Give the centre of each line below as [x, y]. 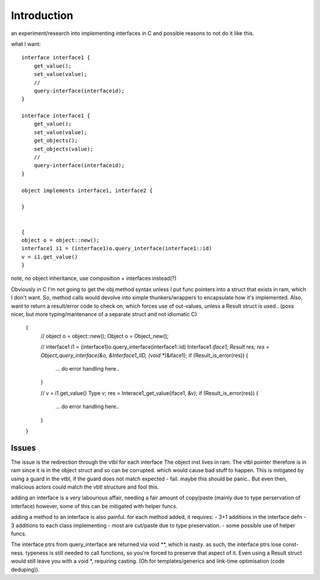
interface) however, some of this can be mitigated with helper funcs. [94, 506]
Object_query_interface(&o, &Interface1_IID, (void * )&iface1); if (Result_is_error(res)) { [144, 355]
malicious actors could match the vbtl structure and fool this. [85, 487]
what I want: [26, 44]
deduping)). [25, 569]
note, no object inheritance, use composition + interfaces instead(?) [94, 278]
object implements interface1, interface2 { [87, 190]
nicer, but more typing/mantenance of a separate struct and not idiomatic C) [104, 314]
